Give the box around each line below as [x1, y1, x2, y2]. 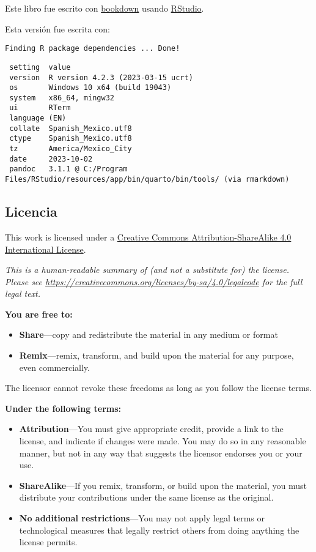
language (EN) [9, 114, 67, 123]
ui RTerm [9, 103, 71, 113]
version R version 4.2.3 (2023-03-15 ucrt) [9, 73, 193, 82]
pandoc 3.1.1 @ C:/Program [9, 165, 128, 174]
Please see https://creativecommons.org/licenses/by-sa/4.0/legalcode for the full [5, 275, 303, 288]
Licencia [5, 202, 57, 221]
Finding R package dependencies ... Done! [5, 44, 180, 53]
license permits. [19, 535, 78, 548]
